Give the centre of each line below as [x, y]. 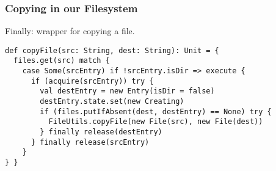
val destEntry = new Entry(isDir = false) [127, 91]
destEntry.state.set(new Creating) [112, 102]
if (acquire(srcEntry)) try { [92, 81]
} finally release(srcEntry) [90, 142]
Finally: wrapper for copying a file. [70, 31]
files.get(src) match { [62, 61]
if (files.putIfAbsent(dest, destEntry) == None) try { [156, 111]
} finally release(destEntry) [101, 132]
